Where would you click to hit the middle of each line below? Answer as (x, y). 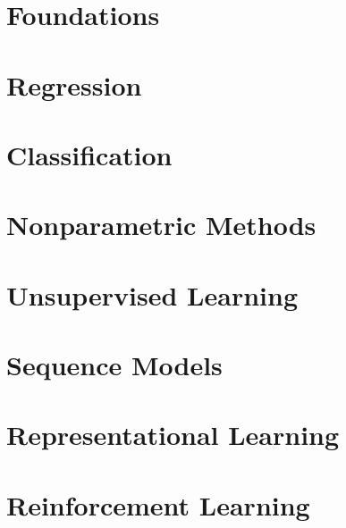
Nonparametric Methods (161, 225)
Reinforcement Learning (158, 504)
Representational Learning (173, 435)
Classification (89, 154)
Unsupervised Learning (152, 294)
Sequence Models (114, 365)
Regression (74, 84)
